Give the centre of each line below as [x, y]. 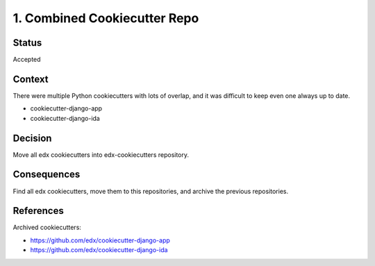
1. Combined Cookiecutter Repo [106, 18]
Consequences [47, 175]
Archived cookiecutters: [47, 227]
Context [31, 79]
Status [27, 43]
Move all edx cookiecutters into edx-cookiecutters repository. [101, 155]
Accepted [27, 60]
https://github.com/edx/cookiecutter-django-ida [99, 250]
